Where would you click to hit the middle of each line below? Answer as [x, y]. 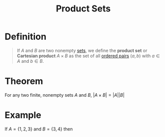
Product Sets [83, 9]
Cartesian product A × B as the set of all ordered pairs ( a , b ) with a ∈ [88, 56]
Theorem [24, 81]
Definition [26, 37]
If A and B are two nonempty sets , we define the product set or [82, 50]
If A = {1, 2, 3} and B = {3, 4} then [39, 129]
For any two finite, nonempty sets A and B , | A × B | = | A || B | [65, 95]
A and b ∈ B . [30, 61]
